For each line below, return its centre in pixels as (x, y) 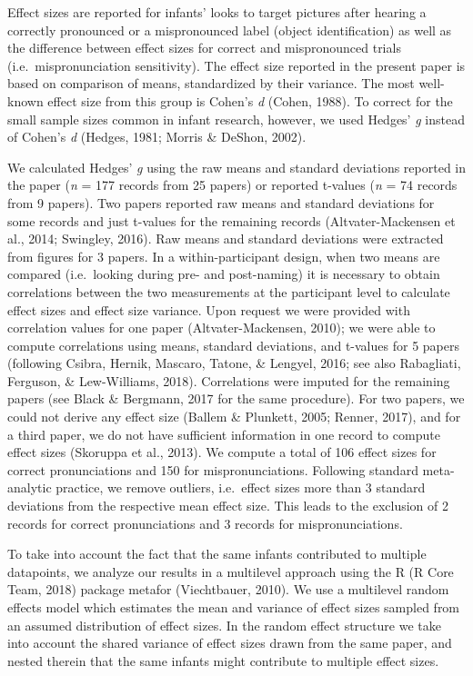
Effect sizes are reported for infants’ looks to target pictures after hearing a (217, 12)
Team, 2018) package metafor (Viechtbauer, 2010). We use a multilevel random (228, 589)
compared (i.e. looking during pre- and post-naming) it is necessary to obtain (224, 274)
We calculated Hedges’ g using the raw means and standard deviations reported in (237, 167)
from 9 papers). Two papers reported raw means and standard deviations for (221, 202)
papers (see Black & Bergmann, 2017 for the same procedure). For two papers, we (236, 398)
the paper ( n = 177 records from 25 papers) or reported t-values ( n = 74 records (232, 185)
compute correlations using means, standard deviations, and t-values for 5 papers (233, 345)
